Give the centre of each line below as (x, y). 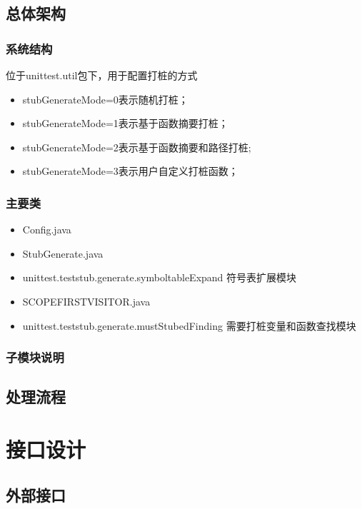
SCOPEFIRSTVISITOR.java (86, 301)
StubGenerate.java (63, 253)
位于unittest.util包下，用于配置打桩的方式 (102, 75)
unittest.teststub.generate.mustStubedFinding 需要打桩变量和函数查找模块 (189, 325)
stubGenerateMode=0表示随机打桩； (105, 99)
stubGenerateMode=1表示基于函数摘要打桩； (125, 123)
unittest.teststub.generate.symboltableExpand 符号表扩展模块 (160, 277)
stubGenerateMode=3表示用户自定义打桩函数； (130, 171)
